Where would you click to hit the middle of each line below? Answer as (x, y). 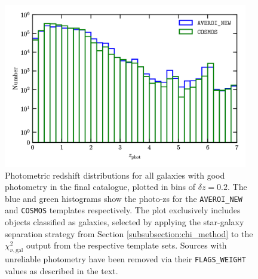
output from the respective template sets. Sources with (126, 245)
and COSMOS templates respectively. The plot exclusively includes (123, 210)
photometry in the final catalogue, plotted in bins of (100, 187)
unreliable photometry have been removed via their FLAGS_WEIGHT (125, 259)
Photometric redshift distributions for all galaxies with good (115, 175)
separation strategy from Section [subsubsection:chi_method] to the (129, 233)
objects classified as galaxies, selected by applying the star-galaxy (125, 222)
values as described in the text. (62, 270)
